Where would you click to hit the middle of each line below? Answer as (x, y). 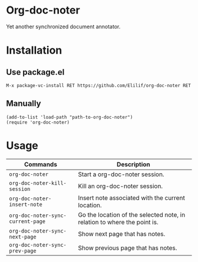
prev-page (23, 251)
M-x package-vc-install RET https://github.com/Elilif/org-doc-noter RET (99, 85)
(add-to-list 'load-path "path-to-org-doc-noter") (70, 117)
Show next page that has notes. (122, 234)
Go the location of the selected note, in (132, 214)
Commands (41, 164)
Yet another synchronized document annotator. (63, 26)
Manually (24, 104)
